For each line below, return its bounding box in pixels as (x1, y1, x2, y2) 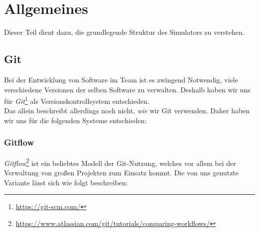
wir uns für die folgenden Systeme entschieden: (4, 115, 147, 125)
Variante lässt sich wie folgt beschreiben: (4, 177, 128, 187)
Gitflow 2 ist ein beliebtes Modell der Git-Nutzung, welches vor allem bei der (4, 156, 236, 168)
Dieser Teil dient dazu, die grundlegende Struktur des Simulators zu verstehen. (4, 27, 245, 37)
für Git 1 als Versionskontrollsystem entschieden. (4, 94, 149, 106)
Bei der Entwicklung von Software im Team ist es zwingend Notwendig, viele (4, 74, 238, 84)
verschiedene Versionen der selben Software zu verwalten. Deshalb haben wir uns (4, 84, 251, 94)
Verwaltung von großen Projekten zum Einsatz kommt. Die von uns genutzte (4, 167, 239, 178)
